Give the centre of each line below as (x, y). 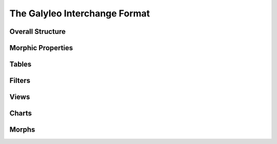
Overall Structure (38, 32)
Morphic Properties (41, 48)
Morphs (22, 130)
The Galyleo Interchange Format (80, 13)
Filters (20, 81)
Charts (21, 114)
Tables (21, 64)
